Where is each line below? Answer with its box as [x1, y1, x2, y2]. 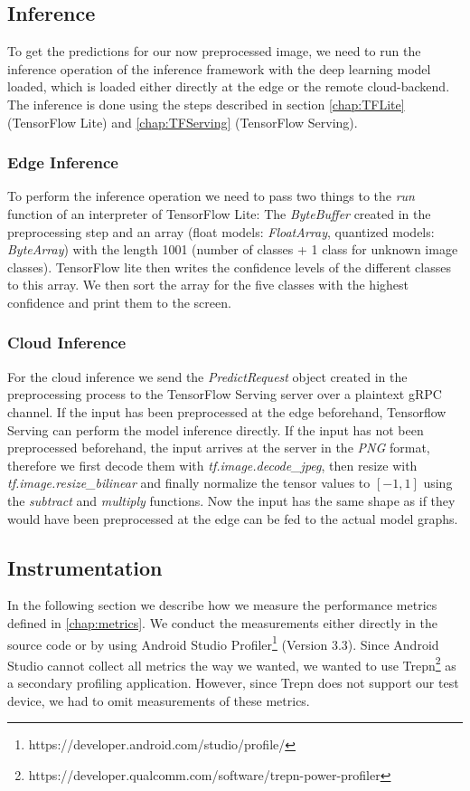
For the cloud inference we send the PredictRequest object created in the [7, 367, 408, 386]
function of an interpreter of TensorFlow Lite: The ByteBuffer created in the [7, 204, 431, 223]
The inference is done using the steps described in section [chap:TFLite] [7, 94, 405, 113]
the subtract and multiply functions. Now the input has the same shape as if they [7, 491, 456, 510]
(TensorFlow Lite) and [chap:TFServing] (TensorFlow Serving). [7, 112, 358, 131]
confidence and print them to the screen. [7, 292, 231, 311]
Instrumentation [7, 553, 163, 581]
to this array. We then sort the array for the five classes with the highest [7, 275, 409, 294]
